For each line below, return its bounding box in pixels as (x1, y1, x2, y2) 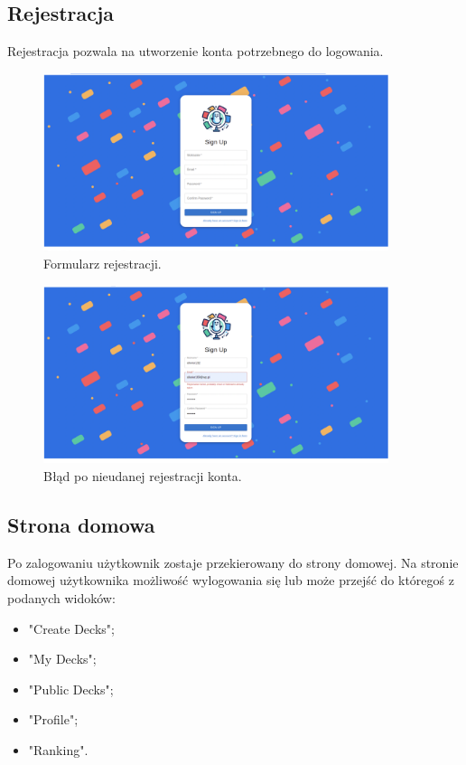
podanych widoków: (7, 589, 116, 608)
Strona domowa (7, 511, 155, 539)
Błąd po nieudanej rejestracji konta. (43, 467, 242, 486)
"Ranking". (28, 741, 89, 760)
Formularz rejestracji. (43, 254, 162, 273)
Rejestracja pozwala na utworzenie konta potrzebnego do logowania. (7, 42, 384, 61)
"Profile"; (28, 710, 79, 729)
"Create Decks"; (28, 619, 115, 637)
